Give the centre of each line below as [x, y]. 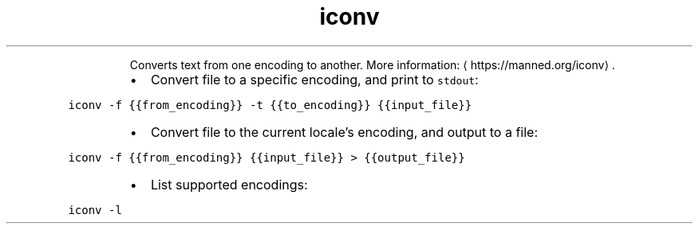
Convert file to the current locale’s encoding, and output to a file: [344, 132]
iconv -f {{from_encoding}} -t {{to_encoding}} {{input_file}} [270, 105]
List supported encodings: [229, 184]
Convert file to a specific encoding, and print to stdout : [314, 79]
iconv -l [95, 210]
